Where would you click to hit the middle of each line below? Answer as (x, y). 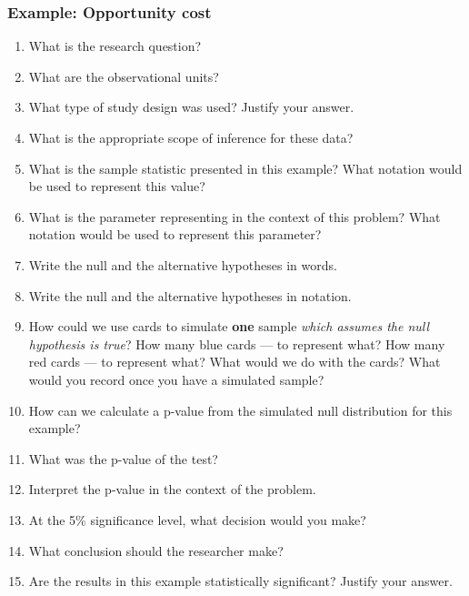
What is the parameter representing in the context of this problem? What (234, 216)
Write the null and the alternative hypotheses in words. (183, 264)
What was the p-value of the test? (123, 458)
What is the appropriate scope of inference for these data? (191, 137)
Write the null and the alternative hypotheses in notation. (190, 295)
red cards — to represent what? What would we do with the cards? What (234, 362)
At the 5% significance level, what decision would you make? (197, 519)
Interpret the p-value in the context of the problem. (172, 489)
